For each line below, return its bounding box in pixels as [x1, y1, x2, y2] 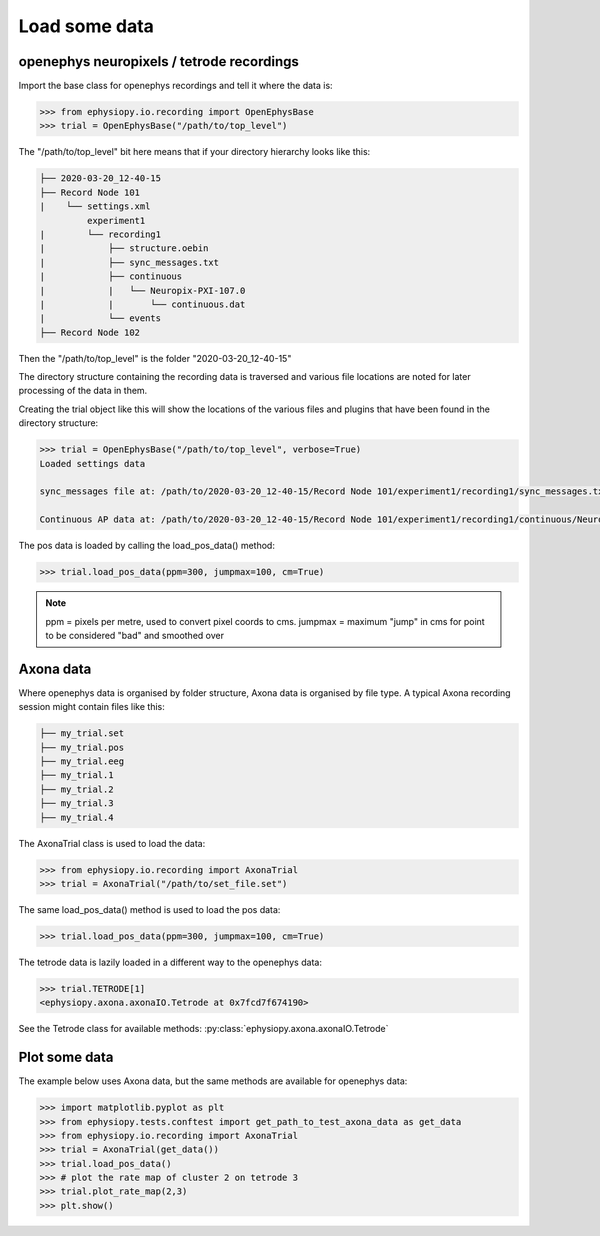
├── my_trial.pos [39, 741, 125, 753]
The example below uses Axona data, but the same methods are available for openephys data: [18, 1075, 408, 1087]
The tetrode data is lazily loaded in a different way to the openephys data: [18, 956, 322, 968]
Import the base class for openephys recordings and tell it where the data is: [18, 80, 334, 92]
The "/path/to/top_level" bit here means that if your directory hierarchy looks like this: [18, 146, 371, 158]
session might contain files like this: [18, 701, 165, 713]
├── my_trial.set [39, 728, 125, 739]
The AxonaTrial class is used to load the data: [18, 837, 206, 849]
